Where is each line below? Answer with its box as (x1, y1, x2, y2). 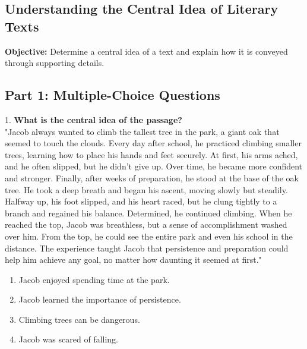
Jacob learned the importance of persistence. (18, 293, 181, 306)
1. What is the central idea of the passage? (5, 113, 182, 125)
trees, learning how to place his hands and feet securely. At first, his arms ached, (5, 148, 298, 161)
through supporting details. (5, 56, 105, 69)
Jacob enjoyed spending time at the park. (18, 273, 170, 285)
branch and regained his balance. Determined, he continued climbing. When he (5, 206, 292, 219)
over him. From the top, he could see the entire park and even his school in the (5, 229, 293, 242)
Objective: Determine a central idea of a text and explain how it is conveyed (5, 45, 288, 57)
